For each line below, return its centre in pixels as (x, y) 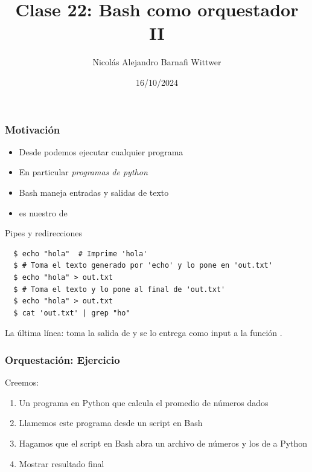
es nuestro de (43, 212)
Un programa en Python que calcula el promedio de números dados (144, 402)
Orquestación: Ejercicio (62, 359)
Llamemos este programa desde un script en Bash (111, 423)
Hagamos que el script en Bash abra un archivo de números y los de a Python (163, 443)
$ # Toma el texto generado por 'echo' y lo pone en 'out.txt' (143, 266)
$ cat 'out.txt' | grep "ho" (72, 313)
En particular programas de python (83, 172)
